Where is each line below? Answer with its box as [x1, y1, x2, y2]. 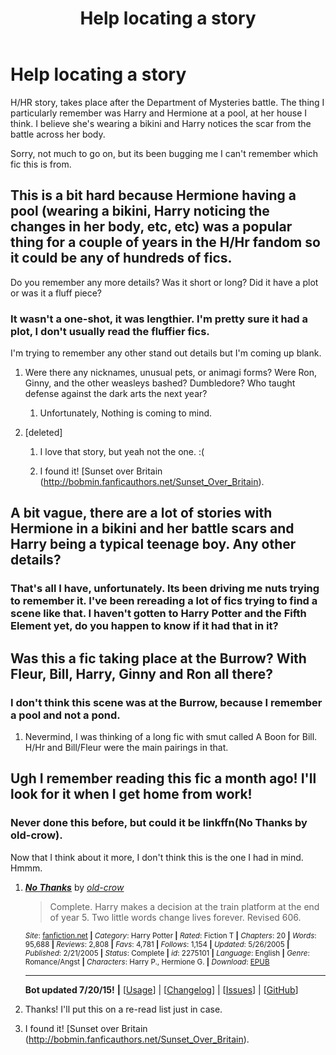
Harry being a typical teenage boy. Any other [10, 536, 297, 553]
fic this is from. [10, 158, 72, 170]
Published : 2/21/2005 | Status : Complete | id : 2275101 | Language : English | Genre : [24, 948, 310, 958]
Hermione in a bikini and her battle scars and [10, 520, 295, 537]
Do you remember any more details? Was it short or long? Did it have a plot [10, 276, 319, 288]
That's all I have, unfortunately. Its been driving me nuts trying [10, 582, 320, 596]
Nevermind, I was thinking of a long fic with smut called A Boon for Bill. [24, 731, 318, 743]
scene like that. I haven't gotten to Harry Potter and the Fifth [10, 607, 307, 621]
